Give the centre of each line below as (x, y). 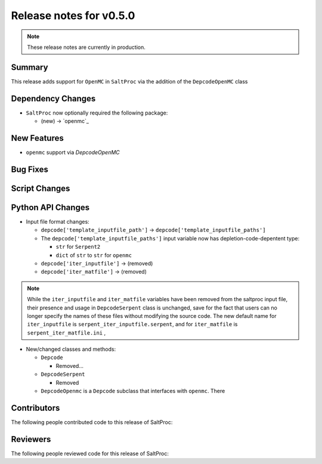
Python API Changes (50, 207)
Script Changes (41, 188)
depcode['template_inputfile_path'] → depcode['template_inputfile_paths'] (153, 230)
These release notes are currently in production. (86, 47)
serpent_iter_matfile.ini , (66, 332)
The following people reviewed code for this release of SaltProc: (90, 453)
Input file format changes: (58, 221)
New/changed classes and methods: (71, 349)
